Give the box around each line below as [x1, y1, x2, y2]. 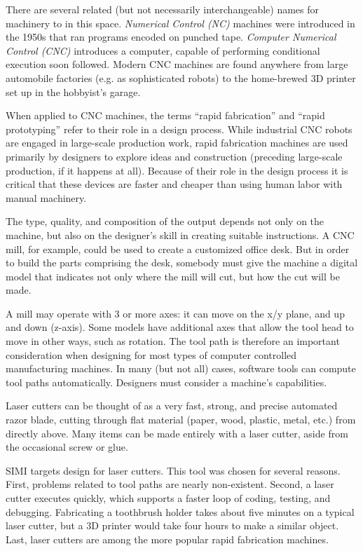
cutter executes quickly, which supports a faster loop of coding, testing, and [6, 491, 331, 505]
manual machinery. [6, 190, 87, 205]
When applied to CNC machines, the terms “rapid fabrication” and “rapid [6, 108, 325, 123]
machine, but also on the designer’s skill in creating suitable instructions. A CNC [6, 227, 355, 242]
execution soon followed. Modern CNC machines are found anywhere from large [6, 57, 348, 72]
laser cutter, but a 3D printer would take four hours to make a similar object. [6, 518, 339, 533]
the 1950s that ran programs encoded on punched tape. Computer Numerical [6, 29, 336, 44]
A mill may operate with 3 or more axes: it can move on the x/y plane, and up [6, 306, 345, 320]
